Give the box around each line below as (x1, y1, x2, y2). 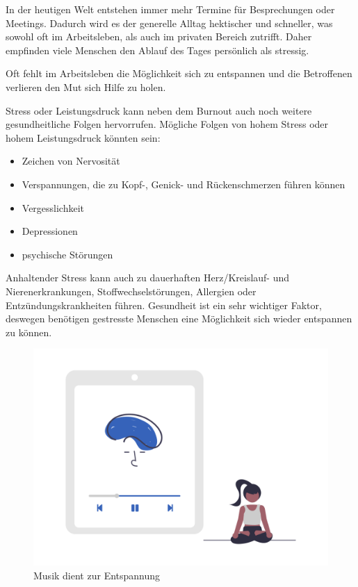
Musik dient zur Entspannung (33, 568, 161, 583)
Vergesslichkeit (22, 200, 85, 215)
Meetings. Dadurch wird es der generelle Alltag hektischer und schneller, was (6, 15, 333, 30)
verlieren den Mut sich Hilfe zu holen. (6, 79, 166, 94)
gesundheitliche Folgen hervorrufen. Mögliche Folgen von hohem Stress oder (6, 117, 329, 131)
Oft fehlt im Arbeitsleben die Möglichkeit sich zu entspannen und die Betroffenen (6, 66, 352, 81)
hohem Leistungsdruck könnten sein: (6, 130, 161, 144)
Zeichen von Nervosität (22, 154, 120, 168)
